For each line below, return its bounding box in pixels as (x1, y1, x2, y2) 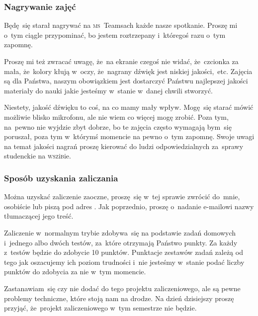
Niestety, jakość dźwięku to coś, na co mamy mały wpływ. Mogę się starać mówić (4, 102, 254, 112)
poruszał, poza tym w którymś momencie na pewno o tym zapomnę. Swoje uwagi (4, 131, 255, 142)
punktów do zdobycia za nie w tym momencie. (4, 266, 146, 277)
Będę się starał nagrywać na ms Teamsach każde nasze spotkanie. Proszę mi (4, 20, 238, 30)
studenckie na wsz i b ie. (4, 151, 71, 161)
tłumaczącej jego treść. (4, 211, 74, 221)
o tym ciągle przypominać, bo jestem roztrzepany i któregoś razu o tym (4, 29, 226, 40)
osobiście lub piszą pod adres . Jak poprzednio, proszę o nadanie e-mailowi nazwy (4, 201, 254, 211)
